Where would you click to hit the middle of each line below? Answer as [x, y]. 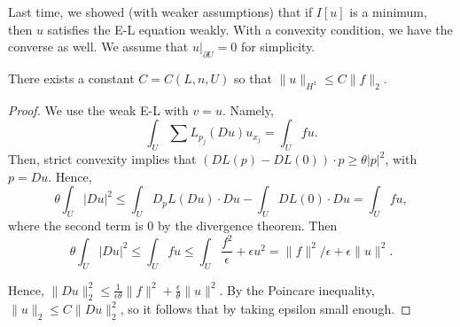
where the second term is [76, 226]
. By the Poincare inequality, [297, 289]
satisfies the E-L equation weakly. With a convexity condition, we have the [250, 29]
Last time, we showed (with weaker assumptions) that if [160, 12]
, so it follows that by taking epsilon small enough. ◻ [265, 309]
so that [253, 78]
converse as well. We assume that [98, 47]
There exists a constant [71, 78]
